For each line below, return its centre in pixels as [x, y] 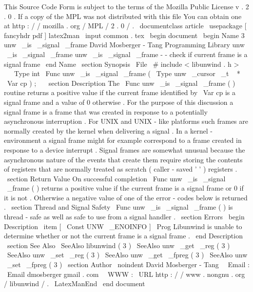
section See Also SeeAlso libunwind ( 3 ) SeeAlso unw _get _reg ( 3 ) [118, 245]
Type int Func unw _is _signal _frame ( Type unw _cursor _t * [127, 73]
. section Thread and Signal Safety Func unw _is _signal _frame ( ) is [118, 207]
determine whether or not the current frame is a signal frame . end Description [123, 236]
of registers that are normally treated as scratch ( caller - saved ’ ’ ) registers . [121, 169]
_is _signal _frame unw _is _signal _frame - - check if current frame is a [127, 54]
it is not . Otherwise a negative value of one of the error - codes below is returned [126, 197]
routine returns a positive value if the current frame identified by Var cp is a [120, 92]
